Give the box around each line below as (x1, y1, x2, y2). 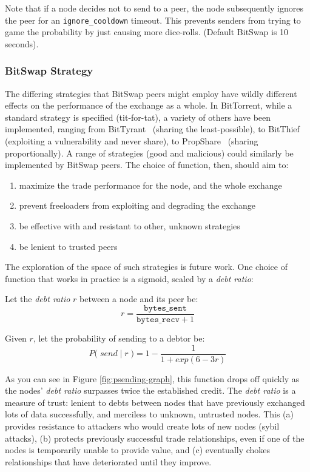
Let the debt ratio (5, 292, 70, 305)
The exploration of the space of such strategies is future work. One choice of (5, 260, 288, 273)
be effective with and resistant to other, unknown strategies (19, 220, 240, 232)
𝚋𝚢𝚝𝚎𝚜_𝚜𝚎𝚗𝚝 (144, 303, 187, 312)
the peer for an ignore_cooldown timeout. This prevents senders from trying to (5, 13, 301, 26)
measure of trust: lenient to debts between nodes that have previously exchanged (5, 396, 305, 408)
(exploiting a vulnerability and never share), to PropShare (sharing (5, 135, 258, 147)
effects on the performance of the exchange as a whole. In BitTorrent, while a (5, 99, 292, 112)
